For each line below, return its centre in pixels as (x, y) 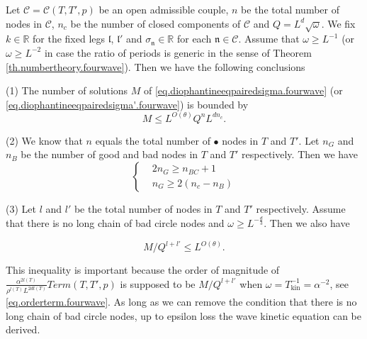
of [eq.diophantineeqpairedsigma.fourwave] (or (243, 90)
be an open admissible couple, (164, 9)
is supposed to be (158, 283)
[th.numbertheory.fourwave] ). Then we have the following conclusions (156, 66)
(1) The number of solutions (67, 90)
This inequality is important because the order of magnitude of (143, 269)
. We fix (338, 23)
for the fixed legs (69, 39)
